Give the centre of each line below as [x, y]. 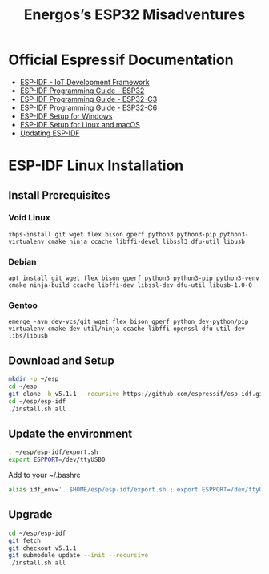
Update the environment [70, 433]
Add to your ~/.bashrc [45, 475]
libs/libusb [28, 336]
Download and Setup [61, 360]
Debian [22, 261]
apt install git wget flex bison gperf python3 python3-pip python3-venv [134, 278]
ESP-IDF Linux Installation [96, 166]
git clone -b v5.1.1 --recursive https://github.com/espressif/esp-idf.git [137, 394]
